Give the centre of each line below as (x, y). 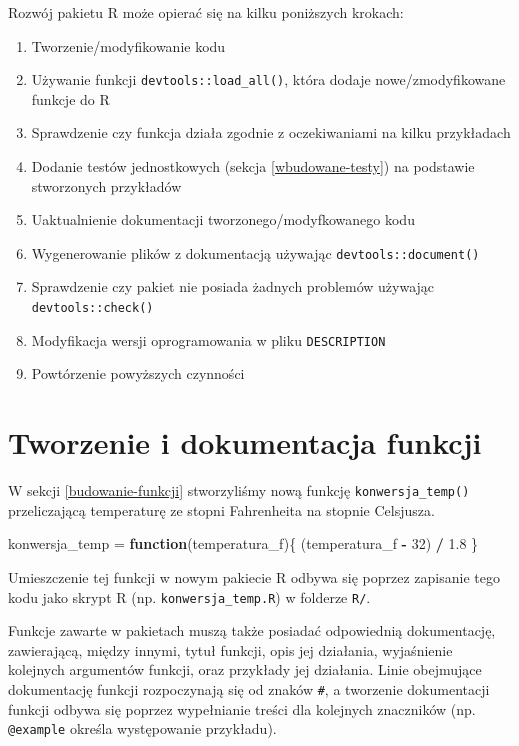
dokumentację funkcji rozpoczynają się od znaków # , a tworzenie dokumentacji (249, 688)
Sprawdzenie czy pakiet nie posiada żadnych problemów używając (233, 286)
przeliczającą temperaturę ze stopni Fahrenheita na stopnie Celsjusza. (221, 509)
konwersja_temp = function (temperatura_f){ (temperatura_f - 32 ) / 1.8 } (243, 543)
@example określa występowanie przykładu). (142, 728)
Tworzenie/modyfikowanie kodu (128, 45)
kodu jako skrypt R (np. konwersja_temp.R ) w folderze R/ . (189, 596)
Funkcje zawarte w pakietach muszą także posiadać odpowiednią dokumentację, (252, 630)
